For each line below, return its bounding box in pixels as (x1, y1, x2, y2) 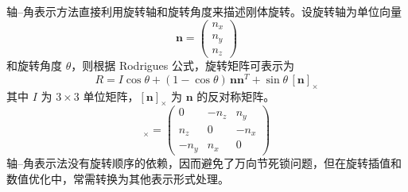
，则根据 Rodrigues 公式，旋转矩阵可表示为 (71, 57, 294, 74)
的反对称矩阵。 (196, 87, 275, 104)
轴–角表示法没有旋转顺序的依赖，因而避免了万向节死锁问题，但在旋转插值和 (6, 154, 402, 171)
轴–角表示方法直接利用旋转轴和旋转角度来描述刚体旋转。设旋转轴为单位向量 (6, 3, 402, 19)
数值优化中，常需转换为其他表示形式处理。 (6, 170, 229, 186)
